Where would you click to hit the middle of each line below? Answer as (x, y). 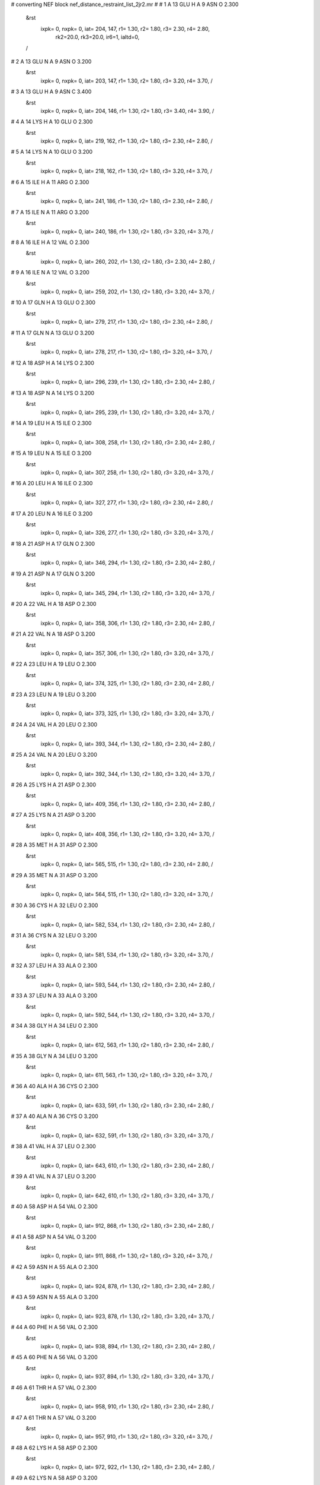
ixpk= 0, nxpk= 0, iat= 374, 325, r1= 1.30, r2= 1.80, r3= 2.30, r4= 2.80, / (127, 684)
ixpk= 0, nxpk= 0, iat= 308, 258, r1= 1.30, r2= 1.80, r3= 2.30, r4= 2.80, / (128, 442)
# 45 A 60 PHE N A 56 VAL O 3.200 (54, 1357)
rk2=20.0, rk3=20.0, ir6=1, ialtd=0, (97, 37)
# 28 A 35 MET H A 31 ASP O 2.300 (54, 845)
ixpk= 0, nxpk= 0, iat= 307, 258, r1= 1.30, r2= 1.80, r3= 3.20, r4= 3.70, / (127, 472)
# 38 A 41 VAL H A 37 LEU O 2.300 (53, 1146)
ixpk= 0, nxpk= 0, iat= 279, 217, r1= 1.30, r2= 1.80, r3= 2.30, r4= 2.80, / (127, 322)
